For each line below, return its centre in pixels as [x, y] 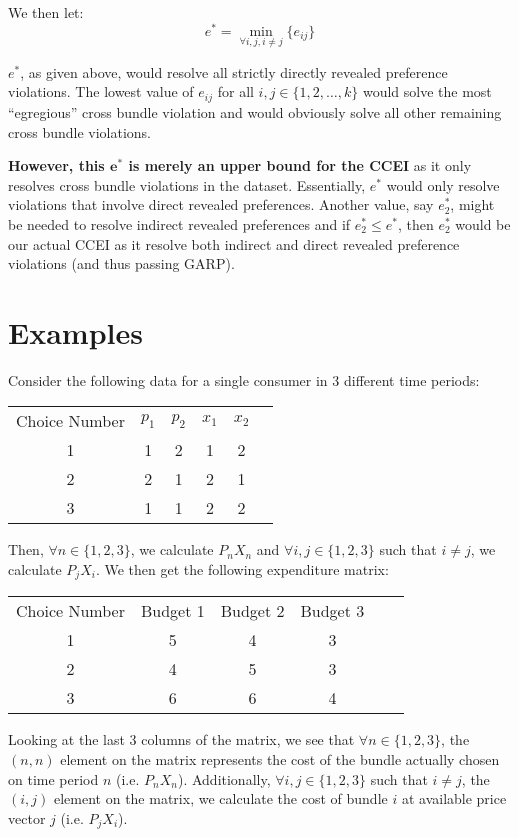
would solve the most [427, 91]
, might [472, 204]
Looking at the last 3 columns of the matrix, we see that [181, 739]
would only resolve [443, 184]
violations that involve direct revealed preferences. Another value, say [221, 204]
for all [235, 91]
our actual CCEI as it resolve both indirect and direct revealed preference [234, 243]
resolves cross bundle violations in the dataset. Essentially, [187, 184]
